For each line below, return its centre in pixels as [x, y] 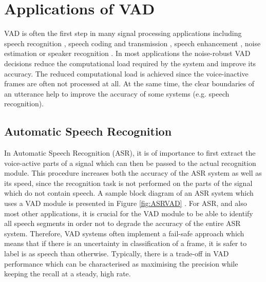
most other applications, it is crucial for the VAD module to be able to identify [129, 213]
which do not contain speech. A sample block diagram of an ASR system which [129, 193]
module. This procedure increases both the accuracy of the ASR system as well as [133, 173]
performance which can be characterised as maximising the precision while [121, 263]
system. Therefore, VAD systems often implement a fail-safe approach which [124, 233]
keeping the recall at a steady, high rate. [68, 274]
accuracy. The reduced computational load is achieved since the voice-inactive [126, 73]
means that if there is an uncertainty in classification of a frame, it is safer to [126, 243]
